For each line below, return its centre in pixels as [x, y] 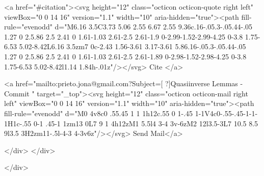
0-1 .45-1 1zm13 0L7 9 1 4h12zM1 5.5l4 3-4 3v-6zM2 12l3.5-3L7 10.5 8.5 [146, 123]
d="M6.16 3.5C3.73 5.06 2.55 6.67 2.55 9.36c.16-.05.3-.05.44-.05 [154, 27]
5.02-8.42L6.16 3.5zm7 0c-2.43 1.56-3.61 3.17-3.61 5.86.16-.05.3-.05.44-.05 [133, 46]
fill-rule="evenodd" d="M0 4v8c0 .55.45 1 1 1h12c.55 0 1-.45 [99, 113]
